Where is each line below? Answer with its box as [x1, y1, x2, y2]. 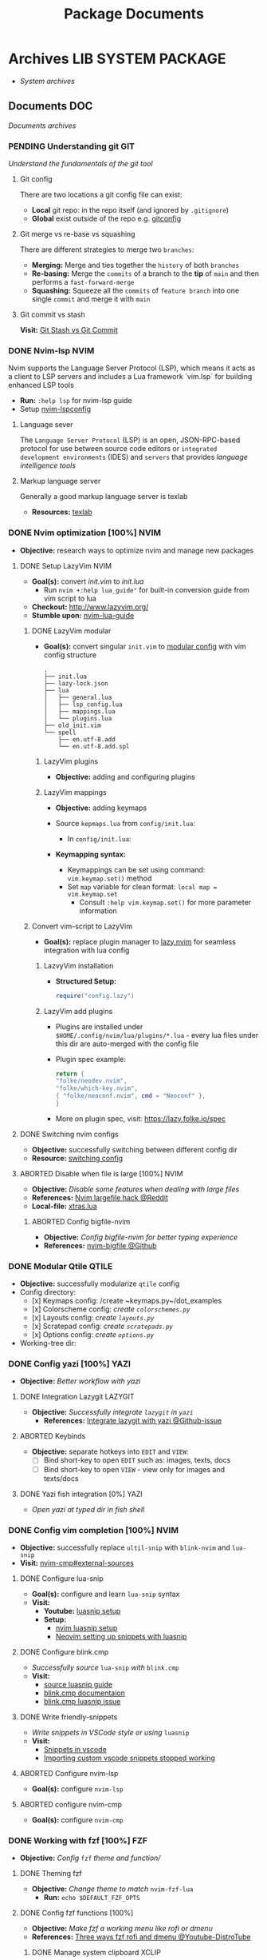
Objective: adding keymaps [55, 803, 147, 812]
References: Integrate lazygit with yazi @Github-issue [43, 1416, 222, 1426]
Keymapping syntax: [55, 849, 126, 859]
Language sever [19, 420, 73, 429]
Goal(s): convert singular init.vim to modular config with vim [43, 641, 247, 651]
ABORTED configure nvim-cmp [19, 1799, 122, 1809]
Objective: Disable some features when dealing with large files [31, 1184, 240, 1194]
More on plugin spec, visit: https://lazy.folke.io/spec [55, 1113, 226, 1124]
